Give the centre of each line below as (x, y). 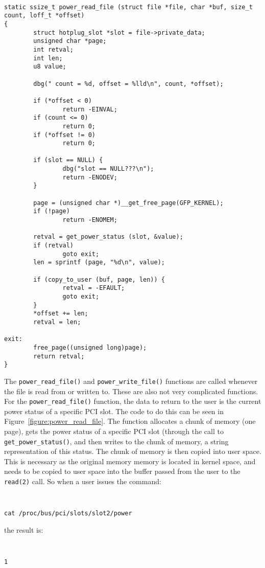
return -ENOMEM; (90, 220)
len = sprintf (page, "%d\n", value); (99, 263)
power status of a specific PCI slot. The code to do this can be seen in (114, 411)
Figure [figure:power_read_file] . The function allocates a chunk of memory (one (130, 421)
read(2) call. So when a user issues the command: (83, 481)
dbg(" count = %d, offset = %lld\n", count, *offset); (128, 84)
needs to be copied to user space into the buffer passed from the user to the (122, 471)
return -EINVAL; (90, 109)
